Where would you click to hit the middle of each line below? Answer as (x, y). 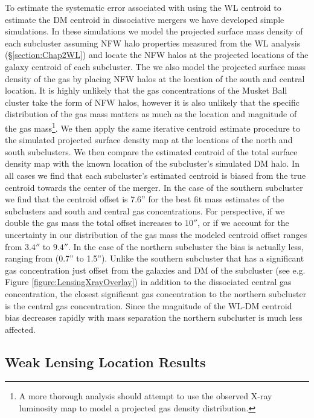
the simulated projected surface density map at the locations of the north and (149, 140)
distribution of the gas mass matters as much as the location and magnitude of (151, 114)
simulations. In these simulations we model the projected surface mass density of (154, 31)
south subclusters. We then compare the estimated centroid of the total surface (151, 151)
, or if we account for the (243, 223)
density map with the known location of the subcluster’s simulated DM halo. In (152, 163)
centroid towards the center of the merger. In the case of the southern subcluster (154, 187)
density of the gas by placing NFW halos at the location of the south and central (155, 78)
